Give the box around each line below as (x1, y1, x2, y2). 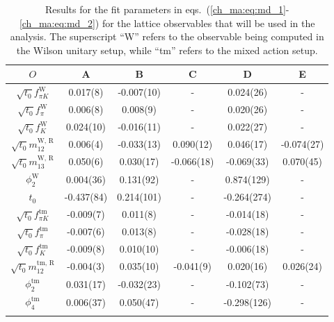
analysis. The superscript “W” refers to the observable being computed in (10, 29, 324, 44)
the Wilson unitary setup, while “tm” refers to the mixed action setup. (16, 42, 318, 57)
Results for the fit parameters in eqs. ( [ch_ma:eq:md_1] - (45, 2, 289, 16)
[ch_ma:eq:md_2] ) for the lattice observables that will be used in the (19, 15, 315, 30)
